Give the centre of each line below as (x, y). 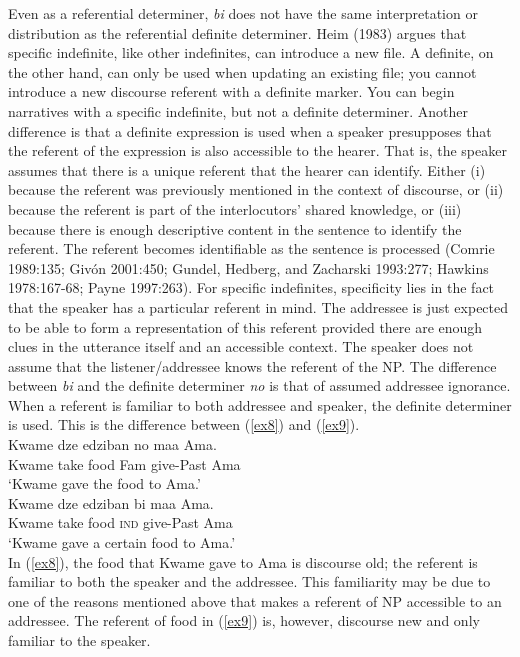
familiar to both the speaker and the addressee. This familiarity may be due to (249, 581)
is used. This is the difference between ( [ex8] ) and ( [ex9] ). (184, 424)
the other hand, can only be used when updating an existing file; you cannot (242, 71)
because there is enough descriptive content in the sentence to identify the (235, 228)
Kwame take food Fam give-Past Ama (124, 463)
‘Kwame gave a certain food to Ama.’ (122, 542)
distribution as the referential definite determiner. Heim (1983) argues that (237, 32)
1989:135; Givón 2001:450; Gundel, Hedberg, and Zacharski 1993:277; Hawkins (248, 267)
